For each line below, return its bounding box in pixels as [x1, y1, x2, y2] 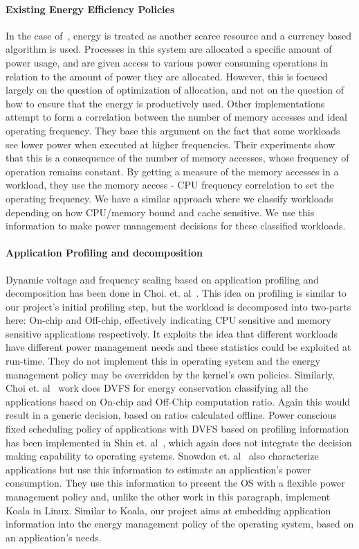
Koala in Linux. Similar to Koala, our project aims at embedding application [6, 503, 331, 517]
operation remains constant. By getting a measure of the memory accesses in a [6, 164, 339, 178]
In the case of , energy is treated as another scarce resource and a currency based [6, 28, 352, 42]
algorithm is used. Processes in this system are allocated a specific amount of [6, 42, 332, 56]
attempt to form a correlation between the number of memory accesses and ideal [6, 110, 347, 124]
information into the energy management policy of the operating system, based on [6, 516, 354, 531]
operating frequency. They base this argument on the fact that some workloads [6, 123, 340, 137]
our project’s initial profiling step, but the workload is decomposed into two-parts [6, 299, 351, 313]
